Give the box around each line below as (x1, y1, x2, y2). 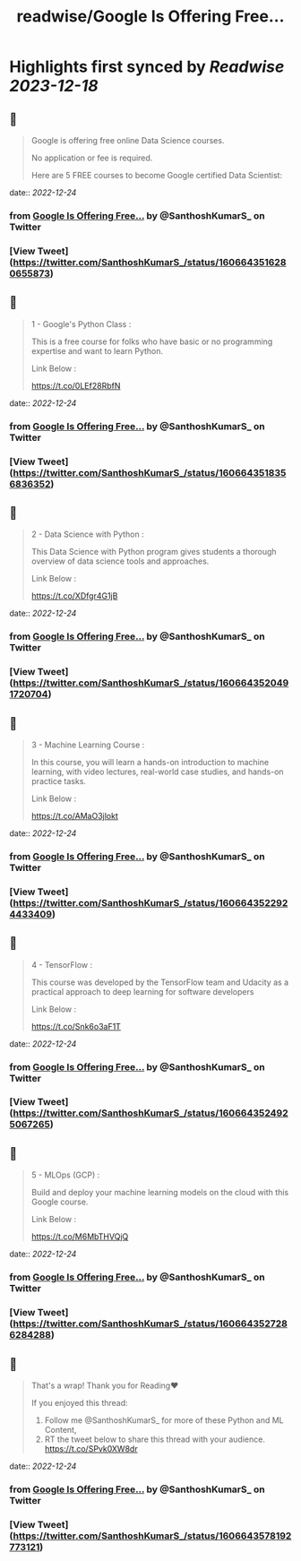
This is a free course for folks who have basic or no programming (30, 336, 273, 347)
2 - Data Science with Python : (30, 529, 145, 539)
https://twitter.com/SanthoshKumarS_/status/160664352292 (13, 896, 288, 909)
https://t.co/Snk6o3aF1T (30, 1021, 121, 1031)
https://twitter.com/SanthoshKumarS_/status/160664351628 (13, 255, 287, 268)
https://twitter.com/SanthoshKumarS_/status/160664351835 (13, 466, 287, 479)
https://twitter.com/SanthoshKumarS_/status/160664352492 (13, 1107, 288, 1119)
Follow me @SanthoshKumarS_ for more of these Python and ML (44, 1414, 284, 1426)
